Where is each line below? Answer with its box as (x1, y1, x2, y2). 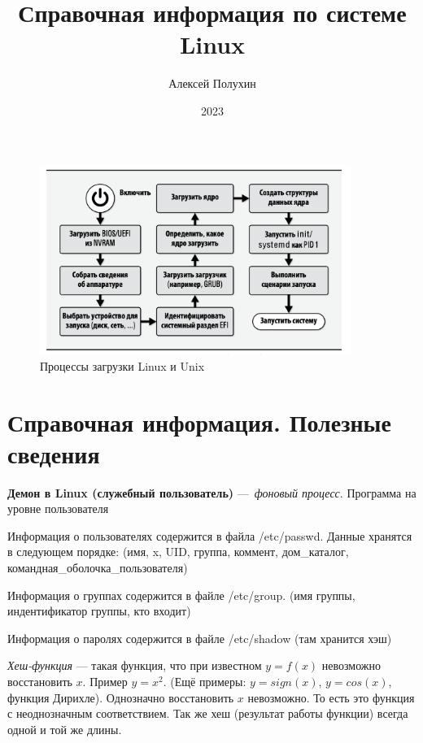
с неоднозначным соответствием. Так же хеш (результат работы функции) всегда (7, 705, 408, 722)
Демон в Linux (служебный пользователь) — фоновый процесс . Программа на (7, 484, 416, 501)
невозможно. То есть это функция (247, 689, 415, 706)
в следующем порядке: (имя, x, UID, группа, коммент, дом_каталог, (7, 543, 349, 560)
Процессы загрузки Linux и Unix (40, 357, 205, 374)
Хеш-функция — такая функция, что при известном (7, 657, 262, 674)
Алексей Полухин (168, 75, 256, 92)
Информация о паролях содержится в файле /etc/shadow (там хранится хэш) (7, 629, 392, 646)
